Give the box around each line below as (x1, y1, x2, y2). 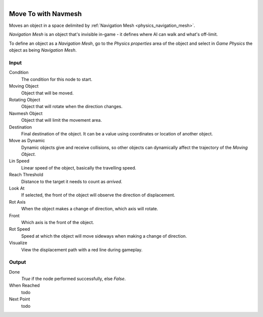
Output (9, 259, 26, 265)
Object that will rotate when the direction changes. (21, 104, 123, 110)
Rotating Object (9, 96, 40, 102)
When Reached (9, 282, 40, 288)
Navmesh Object (9, 110, 43, 116)
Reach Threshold (9, 172, 43, 178)
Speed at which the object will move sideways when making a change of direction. (21, 233, 187, 239)
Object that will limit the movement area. (21, 117, 102, 123)
